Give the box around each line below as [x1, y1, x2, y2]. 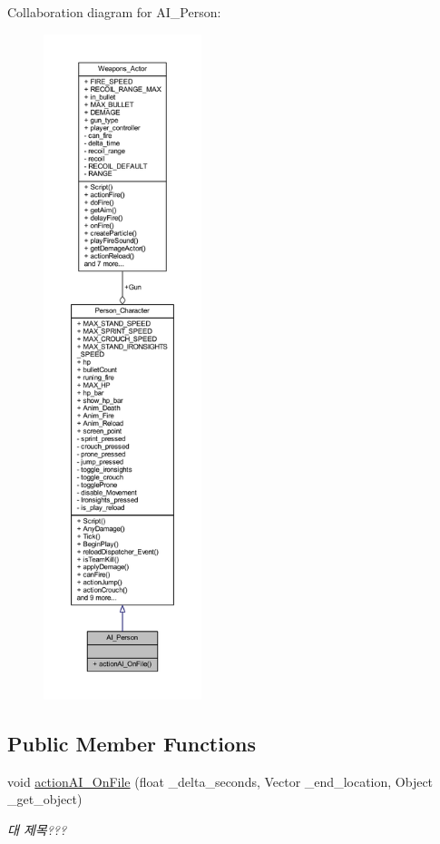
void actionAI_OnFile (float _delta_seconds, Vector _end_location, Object [7, 771, 434, 790]
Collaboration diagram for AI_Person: [7, 3, 221, 21]
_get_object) [7, 790, 83, 809]
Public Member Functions [7, 729, 256, 757]
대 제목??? [7, 819, 67, 839]
